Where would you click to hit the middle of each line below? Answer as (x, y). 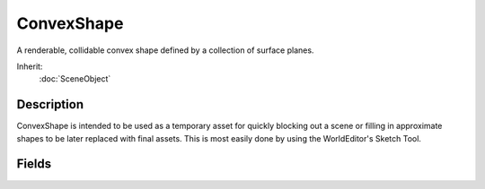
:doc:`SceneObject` (75, 79)
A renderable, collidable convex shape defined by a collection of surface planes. (165, 50)
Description (50, 104)
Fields (34, 164)
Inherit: (30, 66)
